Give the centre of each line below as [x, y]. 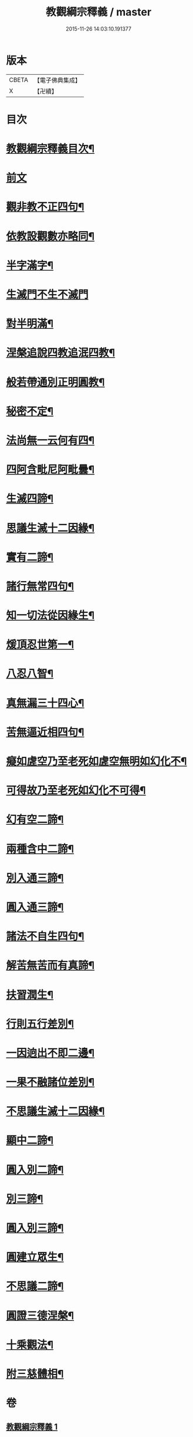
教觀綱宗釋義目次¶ [50, 149]
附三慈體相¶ [35, 1374]
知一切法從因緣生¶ [50, 616]
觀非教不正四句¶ [45, 207]
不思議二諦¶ [35, 1286]
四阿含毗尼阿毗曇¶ [50, 470]
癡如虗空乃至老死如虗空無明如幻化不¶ [97, 762]
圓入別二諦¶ [35, 1170]
